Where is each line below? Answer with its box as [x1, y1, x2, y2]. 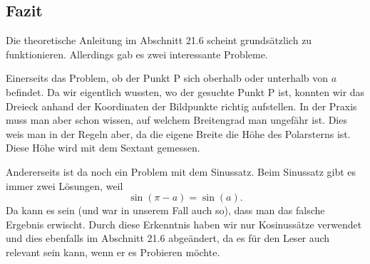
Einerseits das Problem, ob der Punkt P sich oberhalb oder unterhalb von [6, 70, 329, 85]
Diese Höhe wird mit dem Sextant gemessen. [6, 140, 200, 155]
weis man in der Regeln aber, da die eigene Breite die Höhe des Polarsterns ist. [6, 126, 351, 141]
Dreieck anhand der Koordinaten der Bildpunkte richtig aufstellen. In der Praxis [6, 98, 357, 113]
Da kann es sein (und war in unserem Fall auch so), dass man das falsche [6, 203, 325, 218]
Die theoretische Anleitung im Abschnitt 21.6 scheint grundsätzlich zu [6, 33, 312, 48]
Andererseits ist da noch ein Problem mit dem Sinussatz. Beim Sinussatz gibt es [6, 164, 356, 179]
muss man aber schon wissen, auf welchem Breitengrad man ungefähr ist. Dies [6, 112, 347, 127]
